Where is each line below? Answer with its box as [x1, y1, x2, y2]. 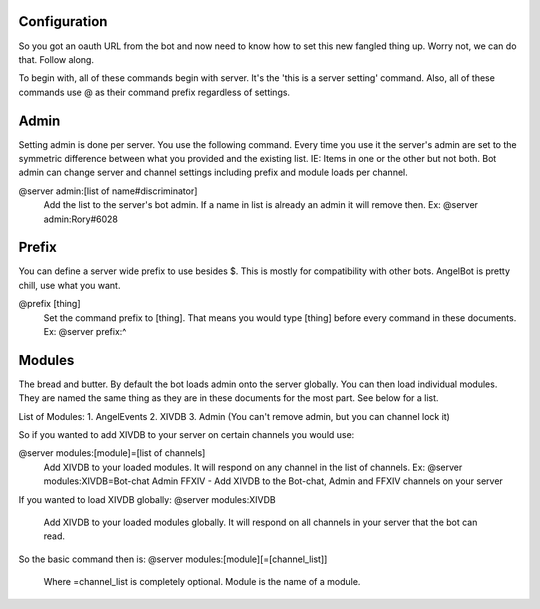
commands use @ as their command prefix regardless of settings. [18, 86, 290, 98]
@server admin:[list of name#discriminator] [18, 185, 198, 197]
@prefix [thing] [18, 298, 81, 310]
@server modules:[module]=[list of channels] [18, 447, 206, 459]
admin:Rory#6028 [43, 213, 119, 225]
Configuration [18, 13, 108, 30]
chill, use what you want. [18, 279, 121, 291]
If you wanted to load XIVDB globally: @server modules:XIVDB [18, 493, 276, 505]
